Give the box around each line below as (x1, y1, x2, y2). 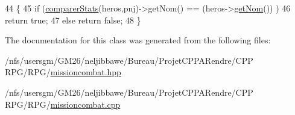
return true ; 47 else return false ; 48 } (5, 13, 141, 26)
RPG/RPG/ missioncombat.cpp (5, 98, 121, 110)
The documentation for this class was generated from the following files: (5, 34, 271, 46)
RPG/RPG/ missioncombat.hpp (5, 66, 121, 78)
